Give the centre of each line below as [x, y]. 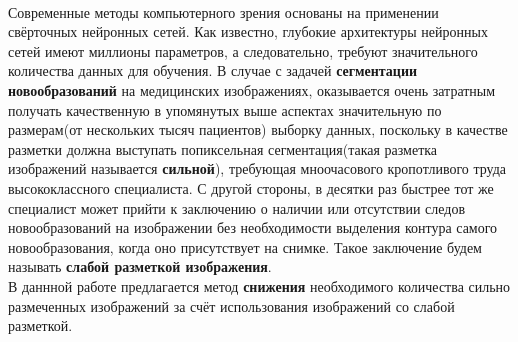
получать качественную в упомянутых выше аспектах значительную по [225, 109]
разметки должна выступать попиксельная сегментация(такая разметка [223, 148]
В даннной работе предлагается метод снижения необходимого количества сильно [259, 285]
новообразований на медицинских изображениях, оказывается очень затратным [252, 89]
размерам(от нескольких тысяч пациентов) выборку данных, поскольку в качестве [258, 129]
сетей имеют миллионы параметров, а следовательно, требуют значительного [243, 50]
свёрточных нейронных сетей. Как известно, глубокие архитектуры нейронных [248, 31]
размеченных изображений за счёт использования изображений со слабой [231, 305]
